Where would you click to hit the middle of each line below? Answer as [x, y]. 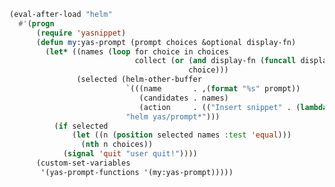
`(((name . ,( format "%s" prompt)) [213, 89]
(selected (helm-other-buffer [139, 80]
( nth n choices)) [117, 145]
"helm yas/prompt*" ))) [173, 116]
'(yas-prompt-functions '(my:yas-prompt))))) [137, 172]
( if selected [81, 126]
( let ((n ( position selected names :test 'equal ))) [182, 135]
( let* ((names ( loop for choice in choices [137, 51]
